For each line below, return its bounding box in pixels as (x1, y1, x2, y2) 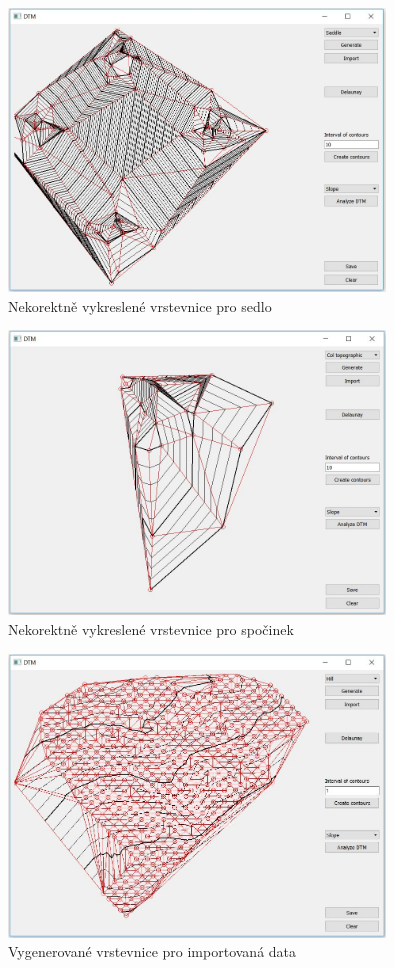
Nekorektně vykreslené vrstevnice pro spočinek (8, 618, 294, 639)
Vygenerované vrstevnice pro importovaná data (8, 941, 297, 962)
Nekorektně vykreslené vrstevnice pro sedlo (8, 295, 272, 316)
